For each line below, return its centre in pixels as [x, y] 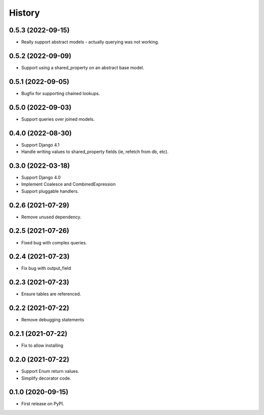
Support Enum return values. [50, 371]
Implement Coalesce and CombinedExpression [68, 184]
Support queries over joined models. [58, 119]
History [24, 13]
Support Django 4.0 [41, 177]
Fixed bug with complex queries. [54, 242]
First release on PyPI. [43, 404]
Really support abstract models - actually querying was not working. [90, 42]
